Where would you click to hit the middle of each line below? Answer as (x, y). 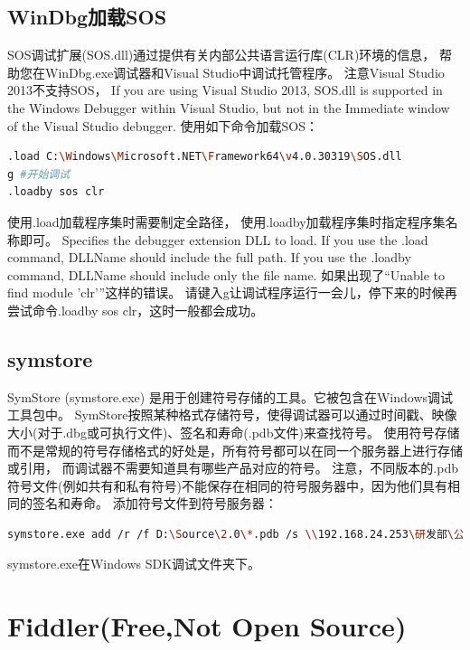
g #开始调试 (39, 174)
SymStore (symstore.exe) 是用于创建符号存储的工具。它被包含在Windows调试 (230, 396)
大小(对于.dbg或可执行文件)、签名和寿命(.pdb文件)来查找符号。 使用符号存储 (234, 432)
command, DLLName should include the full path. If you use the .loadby (209, 257)
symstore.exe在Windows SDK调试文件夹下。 (134, 564)
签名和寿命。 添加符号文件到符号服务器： (155, 503)
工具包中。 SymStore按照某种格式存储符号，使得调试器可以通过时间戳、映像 (232, 414)
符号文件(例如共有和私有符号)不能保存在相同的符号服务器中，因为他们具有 (227, 485)
